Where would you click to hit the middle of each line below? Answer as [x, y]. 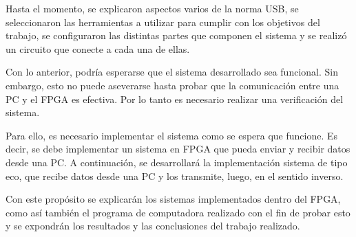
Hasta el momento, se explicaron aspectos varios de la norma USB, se [152, 8]
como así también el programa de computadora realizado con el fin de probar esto [178, 212]
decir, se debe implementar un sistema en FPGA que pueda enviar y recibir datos [178, 149]
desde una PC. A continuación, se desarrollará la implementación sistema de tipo [177, 162]
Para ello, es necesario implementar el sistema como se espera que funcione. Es [172, 135]
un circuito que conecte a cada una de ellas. [98, 48]
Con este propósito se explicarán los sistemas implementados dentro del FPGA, [173, 199]
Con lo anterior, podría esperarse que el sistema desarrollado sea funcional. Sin [172, 72]
